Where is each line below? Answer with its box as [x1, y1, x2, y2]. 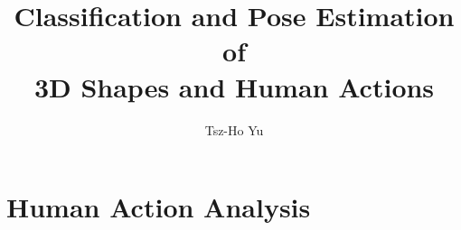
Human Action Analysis [6, 189, 311, 225]
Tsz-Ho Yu [204, 120, 264, 139]
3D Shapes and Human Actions [33, 68, 435, 105]
